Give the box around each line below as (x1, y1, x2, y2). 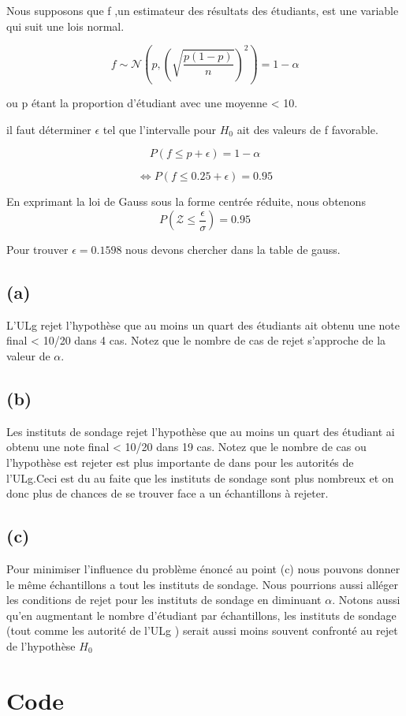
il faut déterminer (6, 121, 91, 137)
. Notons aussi (332, 591, 400, 608)
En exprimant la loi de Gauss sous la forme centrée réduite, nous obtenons (6, 193, 366, 210)
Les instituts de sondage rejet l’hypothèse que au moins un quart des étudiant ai (6, 423, 395, 439)
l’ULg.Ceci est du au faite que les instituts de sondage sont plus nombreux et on (6, 469, 394, 486)
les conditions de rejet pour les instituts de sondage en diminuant (6, 591, 322, 608)
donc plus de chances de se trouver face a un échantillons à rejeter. (6, 485, 329, 502)
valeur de (6, 348, 50, 364)
